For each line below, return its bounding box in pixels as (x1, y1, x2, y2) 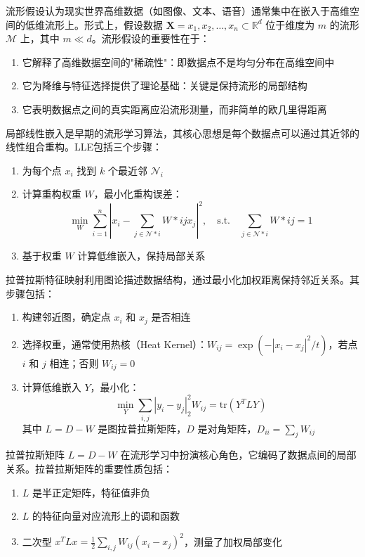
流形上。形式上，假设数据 (44, 17, 163, 32)
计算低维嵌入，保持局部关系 (77, 248, 206, 263)
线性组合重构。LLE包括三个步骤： (6, 139, 163, 154)
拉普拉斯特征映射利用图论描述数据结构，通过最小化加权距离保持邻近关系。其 (6, 272, 359, 287)
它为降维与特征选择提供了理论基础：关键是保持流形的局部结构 (22, 78, 307, 93)
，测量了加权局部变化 (183, 534, 282, 549)
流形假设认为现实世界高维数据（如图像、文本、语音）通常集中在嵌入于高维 (6, 4, 350, 18)
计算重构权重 (22, 186, 81, 201)
